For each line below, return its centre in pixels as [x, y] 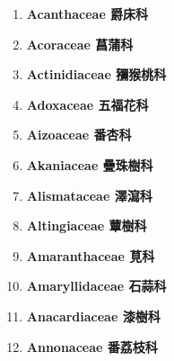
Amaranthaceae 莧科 [91, 255]
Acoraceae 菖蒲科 [80, 44]
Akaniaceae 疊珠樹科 [90, 164]
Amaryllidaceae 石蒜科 [96, 286]
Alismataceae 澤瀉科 [89, 195]
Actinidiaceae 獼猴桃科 [96, 74]
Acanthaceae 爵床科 [87, 14]
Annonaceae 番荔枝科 [92, 346]
